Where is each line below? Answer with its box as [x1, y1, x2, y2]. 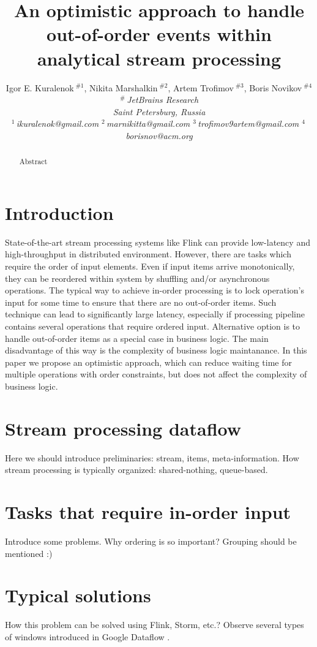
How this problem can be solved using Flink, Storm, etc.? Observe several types [5, 618, 304, 631]
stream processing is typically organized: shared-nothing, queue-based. [5, 463, 268, 476]
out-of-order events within [47, 21, 272, 47]
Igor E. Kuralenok [6, 81, 74, 94]
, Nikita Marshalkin [84, 81, 158, 94]
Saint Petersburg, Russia [113, 105, 206, 118]
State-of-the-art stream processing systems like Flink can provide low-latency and [5, 235, 310, 248]
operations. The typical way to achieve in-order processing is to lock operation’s [5, 284, 305, 297]
